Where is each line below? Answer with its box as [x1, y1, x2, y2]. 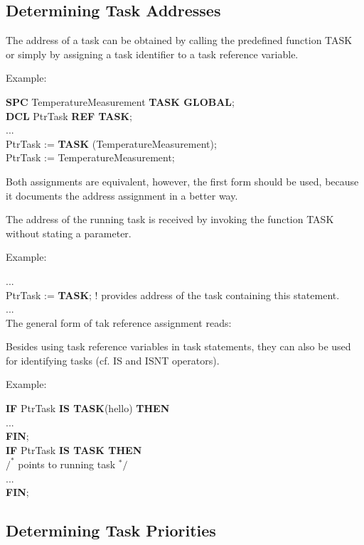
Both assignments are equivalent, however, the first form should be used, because [6, 173, 359, 188]
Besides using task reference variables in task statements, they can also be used [6, 339, 351, 354]
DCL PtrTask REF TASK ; [6, 108, 132, 123]
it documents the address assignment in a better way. [6, 188, 238, 203]
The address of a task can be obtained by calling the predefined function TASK [6, 33, 353, 48]
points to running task [18, 456, 116, 471]
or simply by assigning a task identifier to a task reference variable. [6, 46, 299, 61]
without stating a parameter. [6, 225, 132, 240]
